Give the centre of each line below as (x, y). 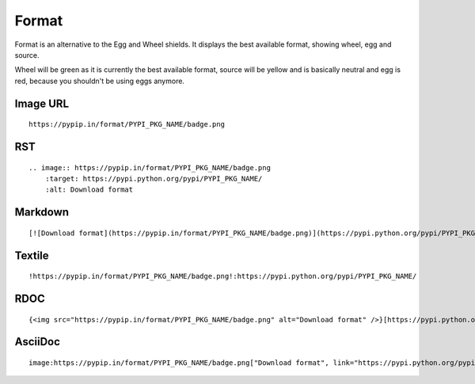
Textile (32, 255)
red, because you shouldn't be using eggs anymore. (100, 81)
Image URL (42, 103)
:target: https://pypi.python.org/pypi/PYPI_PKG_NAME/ (154, 179)
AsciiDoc (38, 342)
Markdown (42, 213)
